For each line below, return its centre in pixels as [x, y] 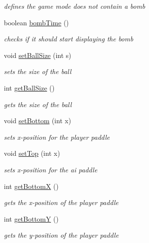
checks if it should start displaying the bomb [69, 39]
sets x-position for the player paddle [57, 137]
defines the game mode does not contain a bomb [74, 6]
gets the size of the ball [38, 104]
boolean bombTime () [36, 22]
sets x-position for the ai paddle [51, 169]
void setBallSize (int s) [38, 55]
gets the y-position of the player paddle [61, 235]
